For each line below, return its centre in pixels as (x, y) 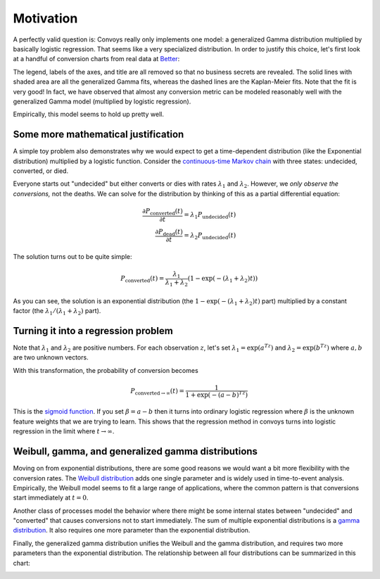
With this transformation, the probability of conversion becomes (106, 370)
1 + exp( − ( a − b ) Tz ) (217, 394)
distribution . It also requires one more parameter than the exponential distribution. (132, 530)
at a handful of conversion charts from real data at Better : (96, 59)
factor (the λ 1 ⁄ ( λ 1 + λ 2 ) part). (57, 312)
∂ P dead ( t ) (169, 232)
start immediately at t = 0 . (51, 498)
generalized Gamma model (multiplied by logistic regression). (102, 101)
